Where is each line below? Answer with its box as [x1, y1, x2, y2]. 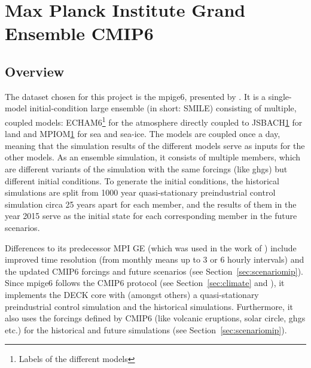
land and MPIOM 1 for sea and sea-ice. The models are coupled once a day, [5, 127, 280, 140]
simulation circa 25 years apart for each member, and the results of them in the [5, 197, 297, 210]
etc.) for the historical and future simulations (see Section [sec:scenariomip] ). [5, 323, 287, 336]
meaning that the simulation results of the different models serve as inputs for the [5, 139, 305, 151]
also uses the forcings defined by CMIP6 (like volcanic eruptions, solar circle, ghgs [5, 312, 306, 324]
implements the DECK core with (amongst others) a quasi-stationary [5, 288, 259, 300]
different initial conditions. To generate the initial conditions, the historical [5, 174, 279, 187]
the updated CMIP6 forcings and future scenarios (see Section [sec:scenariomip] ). [5, 264, 303, 277]
